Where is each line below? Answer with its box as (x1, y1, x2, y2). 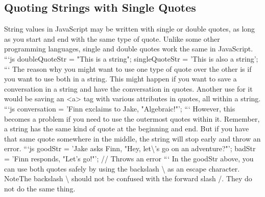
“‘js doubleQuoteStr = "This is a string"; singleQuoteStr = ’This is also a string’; (4, 53, 258, 64)
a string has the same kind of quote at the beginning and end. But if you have (4, 123, 249, 134)
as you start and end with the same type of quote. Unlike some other (4, 33, 220, 44)
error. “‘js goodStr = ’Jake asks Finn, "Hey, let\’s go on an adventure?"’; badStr (4, 143, 256, 154)
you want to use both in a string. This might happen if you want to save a (4, 73, 237, 84)
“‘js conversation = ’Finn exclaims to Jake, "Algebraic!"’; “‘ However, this (4, 103, 235, 114)
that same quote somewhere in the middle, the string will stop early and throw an (4, 133, 261, 144)
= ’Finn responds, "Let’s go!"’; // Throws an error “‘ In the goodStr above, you (4, 153, 254, 163)
